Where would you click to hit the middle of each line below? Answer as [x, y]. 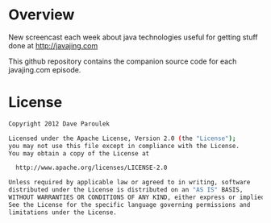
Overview [42, 15]
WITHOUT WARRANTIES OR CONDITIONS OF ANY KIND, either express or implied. [138, 197]
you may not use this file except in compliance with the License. [124, 146]
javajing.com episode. [45, 69]
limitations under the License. [63, 212]
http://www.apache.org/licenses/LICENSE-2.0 [92, 168]
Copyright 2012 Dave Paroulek [59, 124]
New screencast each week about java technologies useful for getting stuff [133, 37]
